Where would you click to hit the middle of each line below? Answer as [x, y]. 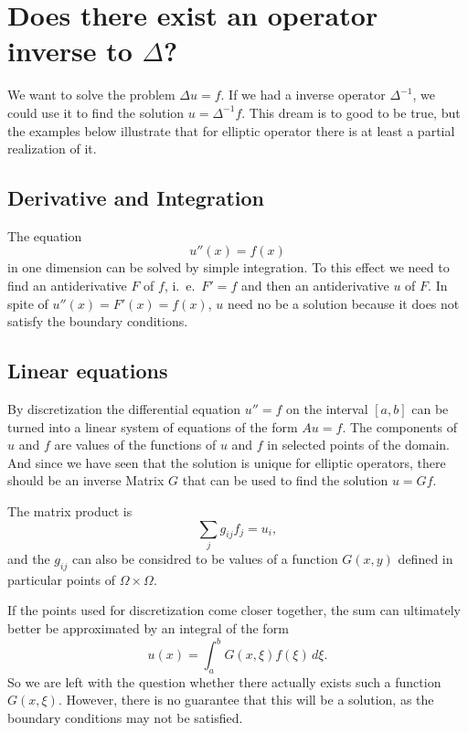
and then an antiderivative [315, 286]
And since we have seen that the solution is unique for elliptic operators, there [227, 462]
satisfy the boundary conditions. [98, 321]
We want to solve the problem [91, 95]
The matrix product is [70, 511]
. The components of [400, 426]
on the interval [327, 409]
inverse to [70, 51]
